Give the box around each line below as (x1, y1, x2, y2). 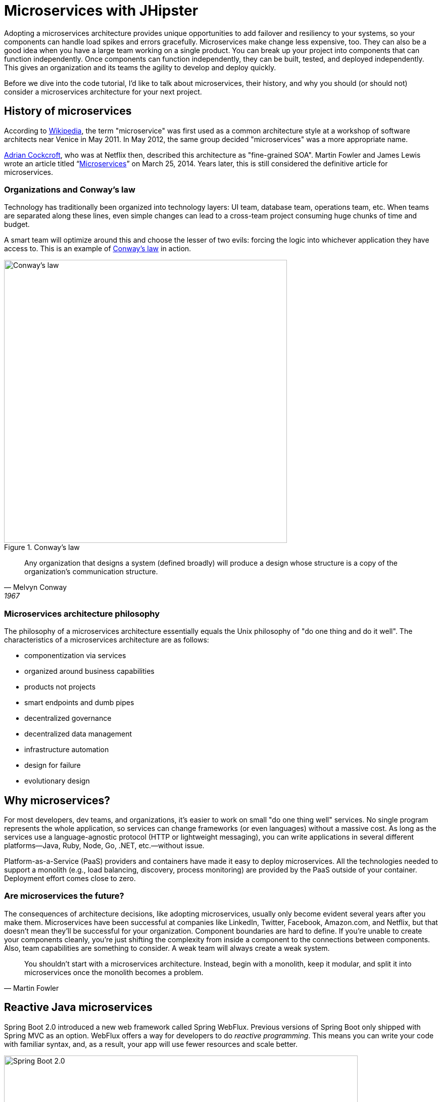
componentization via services (24, 651, 126, 660)
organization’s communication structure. (24, 567, 158, 576)
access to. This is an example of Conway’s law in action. (4, 244, 191, 253)
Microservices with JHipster (4, 2, 199, 19)
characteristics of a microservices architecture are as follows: (4, 635, 209, 645)
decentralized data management (24, 729, 132, 739)
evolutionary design (24, 776, 90, 786)
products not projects (24, 682, 96, 692)
